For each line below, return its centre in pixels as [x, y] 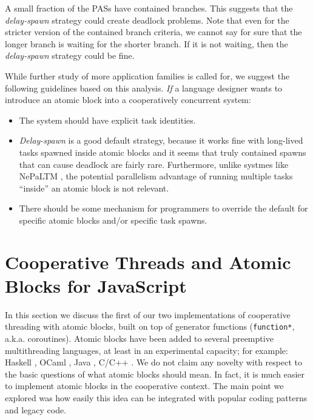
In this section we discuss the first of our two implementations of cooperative [148, 314]
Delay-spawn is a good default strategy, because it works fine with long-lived [161, 140]
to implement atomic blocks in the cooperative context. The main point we [144, 386]
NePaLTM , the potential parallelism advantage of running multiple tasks [156, 176]
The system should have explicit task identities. [107, 120]
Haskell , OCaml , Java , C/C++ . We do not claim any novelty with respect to [153, 362]
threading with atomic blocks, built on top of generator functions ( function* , [150, 326]
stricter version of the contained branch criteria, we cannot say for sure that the [153, 32]
